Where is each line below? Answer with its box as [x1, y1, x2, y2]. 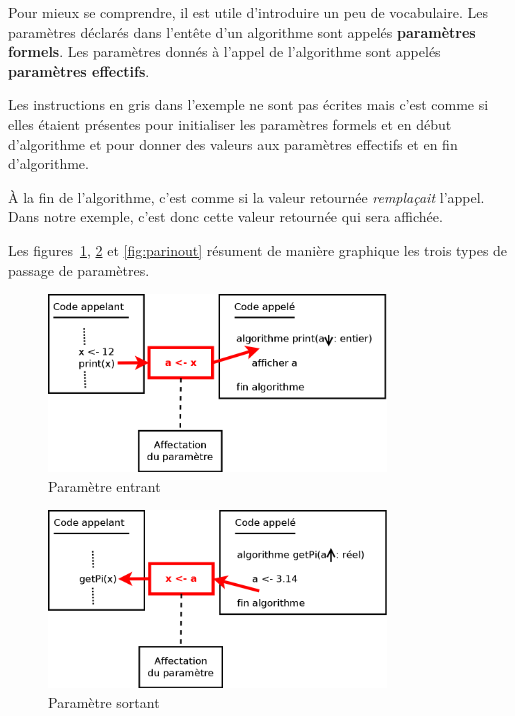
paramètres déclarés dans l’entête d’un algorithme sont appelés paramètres [8, 21, 476, 42]
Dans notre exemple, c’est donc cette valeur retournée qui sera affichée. [8, 206, 443, 227]
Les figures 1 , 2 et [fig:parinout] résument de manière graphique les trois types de [8, 239, 508, 260]
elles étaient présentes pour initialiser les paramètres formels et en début [8, 113, 452, 134]
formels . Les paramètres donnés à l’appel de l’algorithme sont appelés [8, 41, 441, 62]
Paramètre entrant [48, 475, 161, 496]
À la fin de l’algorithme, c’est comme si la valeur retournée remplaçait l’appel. [8, 186, 485, 207]
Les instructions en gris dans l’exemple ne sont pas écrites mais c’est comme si [8, 94, 489, 115]
